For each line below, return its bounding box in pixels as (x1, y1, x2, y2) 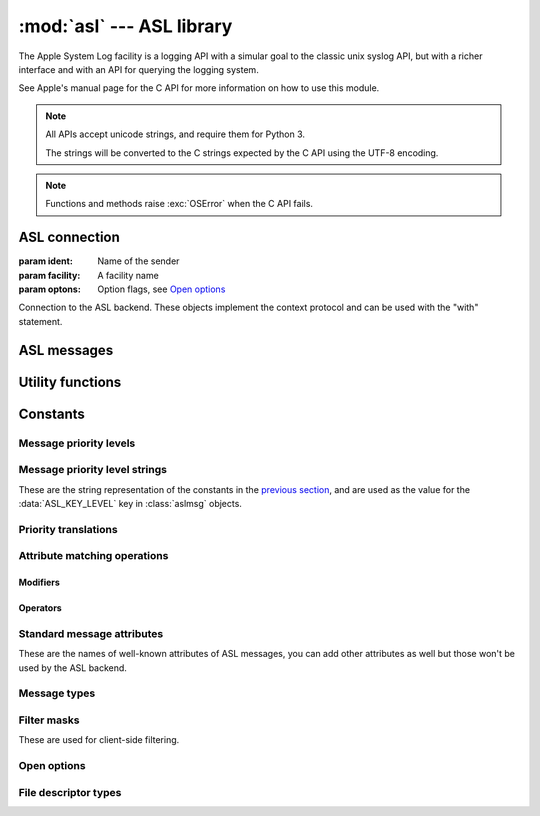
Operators (18, 602, 62, 614)
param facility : (18, 269, 81, 281)
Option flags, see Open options (97, 283, 226, 295)
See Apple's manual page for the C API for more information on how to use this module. (18, 82, 380, 94)
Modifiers (18, 576, 60, 589)
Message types (18, 686, 96, 700)
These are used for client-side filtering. (18, 734, 180, 746)
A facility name (97, 269, 159, 281)
